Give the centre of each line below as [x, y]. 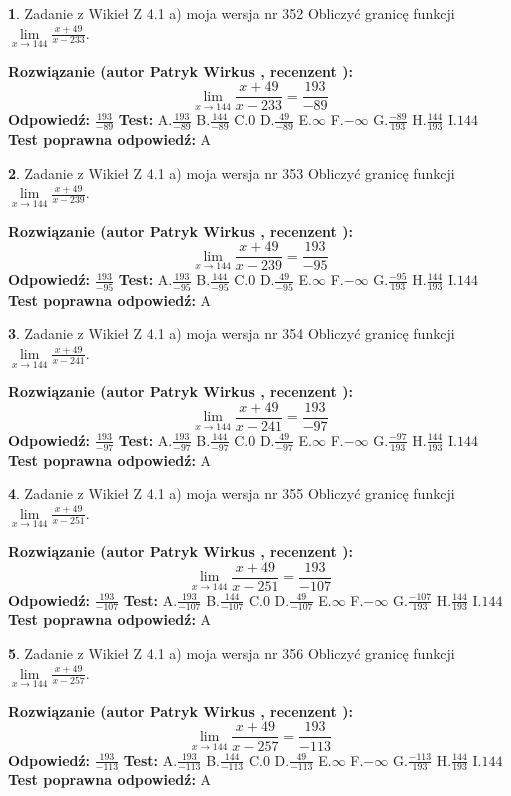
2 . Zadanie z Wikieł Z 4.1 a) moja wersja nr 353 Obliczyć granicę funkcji [231, 172]
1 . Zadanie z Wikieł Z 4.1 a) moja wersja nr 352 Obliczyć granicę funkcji [231, 13]
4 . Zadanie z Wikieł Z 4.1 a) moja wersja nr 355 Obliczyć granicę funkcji [231, 493]
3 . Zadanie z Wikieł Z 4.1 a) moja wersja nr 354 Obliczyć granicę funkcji [231, 333]
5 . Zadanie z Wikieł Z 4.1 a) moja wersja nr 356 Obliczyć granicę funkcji [231, 653]
